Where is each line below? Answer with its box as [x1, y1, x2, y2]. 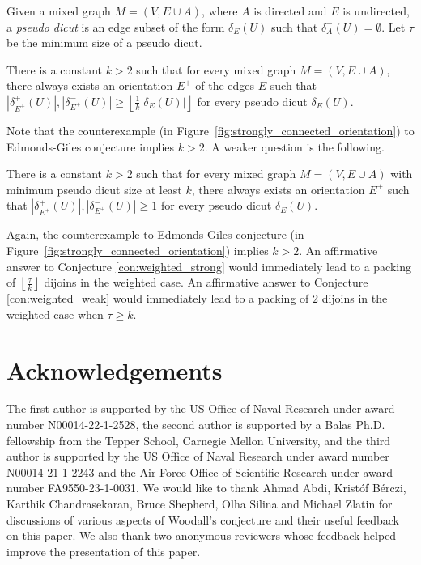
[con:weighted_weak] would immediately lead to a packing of [6, 290, 309, 307]
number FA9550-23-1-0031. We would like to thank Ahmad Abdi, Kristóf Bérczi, [6, 479, 406, 496]
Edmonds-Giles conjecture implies [6, 138, 175, 155]
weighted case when [6, 305, 104, 322]
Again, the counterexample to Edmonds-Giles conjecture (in [6, 226, 304, 243]
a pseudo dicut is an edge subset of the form [6, 18, 225, 35]
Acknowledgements [6, 353, 223, 386]
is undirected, [342, 2, 410, 19]
